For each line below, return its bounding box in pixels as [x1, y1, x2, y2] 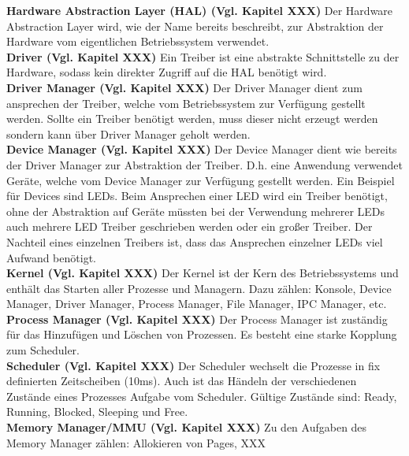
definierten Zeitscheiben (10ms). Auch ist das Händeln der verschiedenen [6, 373, 357, 389]
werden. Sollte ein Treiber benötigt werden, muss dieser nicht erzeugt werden [6, 110, 378, 127]
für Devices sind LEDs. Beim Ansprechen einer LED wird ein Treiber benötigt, [6, 187, 388, 204]
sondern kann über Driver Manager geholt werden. [6, 125, 251, 142]
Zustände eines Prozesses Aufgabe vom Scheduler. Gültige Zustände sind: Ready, [6, 387, 397, 404]
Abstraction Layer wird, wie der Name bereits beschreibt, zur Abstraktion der [6, 17, 384, 34]
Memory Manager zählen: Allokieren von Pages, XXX [6, 434, 266, 450]
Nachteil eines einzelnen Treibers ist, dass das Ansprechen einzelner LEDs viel [6, 233, 383, 250]
